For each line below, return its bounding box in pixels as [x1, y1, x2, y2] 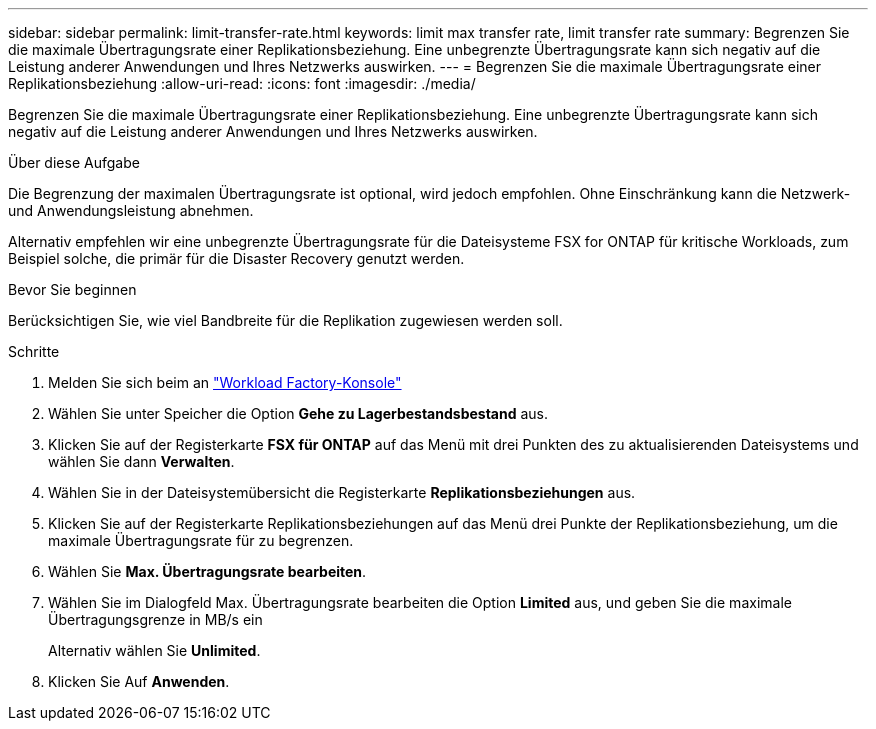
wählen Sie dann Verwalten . [48, 453, 235, 470]
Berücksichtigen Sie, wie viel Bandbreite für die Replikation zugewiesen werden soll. [8, 312, 563, 329]
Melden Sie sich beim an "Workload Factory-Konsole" [48, 374, 402, 391]
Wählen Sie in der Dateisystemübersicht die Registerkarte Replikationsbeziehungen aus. [48, 484, 636, 501]
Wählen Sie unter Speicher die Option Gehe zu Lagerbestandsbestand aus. [48, 405, 548, 422]
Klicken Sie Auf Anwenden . [48, 673, 230, 690]
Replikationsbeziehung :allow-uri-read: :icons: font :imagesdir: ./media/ [8, 75, 476, 92]
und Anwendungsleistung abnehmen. [8, 202, 254, 219]
